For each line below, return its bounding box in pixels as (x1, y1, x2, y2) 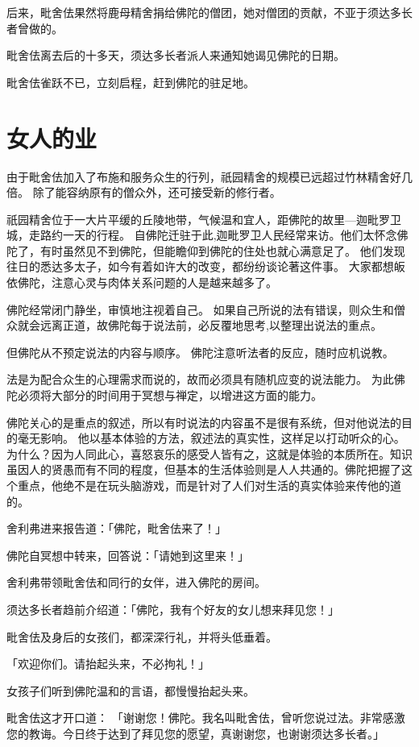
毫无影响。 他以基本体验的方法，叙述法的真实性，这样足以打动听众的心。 (17, 430, 405, 446)
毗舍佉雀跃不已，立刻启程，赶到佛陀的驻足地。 (6, 73, 255, 90)
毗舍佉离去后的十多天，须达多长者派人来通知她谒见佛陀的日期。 (6, 47, 345, 64)
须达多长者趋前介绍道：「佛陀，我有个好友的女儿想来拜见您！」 (6, 600, 339, 617)
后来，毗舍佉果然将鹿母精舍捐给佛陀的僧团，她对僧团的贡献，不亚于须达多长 (6, 4, 413, 20)
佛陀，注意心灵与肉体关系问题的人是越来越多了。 (17, 274, 277, 291)
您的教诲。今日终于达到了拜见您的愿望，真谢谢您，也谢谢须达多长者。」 (6, 724, 384, 741)
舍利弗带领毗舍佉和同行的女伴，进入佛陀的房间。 (6, 574, 266, 591)
